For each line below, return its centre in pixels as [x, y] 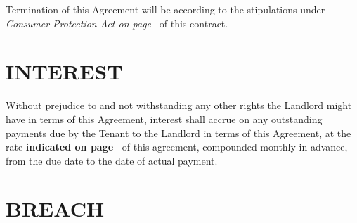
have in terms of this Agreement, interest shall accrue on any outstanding [164, 119]
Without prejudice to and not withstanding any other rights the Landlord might [179, 105]
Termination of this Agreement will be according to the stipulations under [165, 9]
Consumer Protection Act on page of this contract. [117, 23]
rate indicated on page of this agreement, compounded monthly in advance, [177, 147]
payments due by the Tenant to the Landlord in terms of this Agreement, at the [178, 133]
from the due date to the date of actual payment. [112, 160]
